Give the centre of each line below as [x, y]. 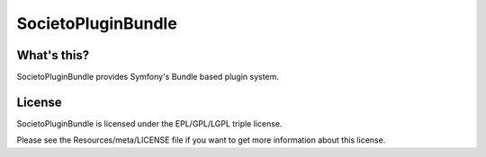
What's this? [53, 55]
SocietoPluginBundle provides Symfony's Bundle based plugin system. [148, 77]
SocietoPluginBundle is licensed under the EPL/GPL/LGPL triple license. [149, 123]
